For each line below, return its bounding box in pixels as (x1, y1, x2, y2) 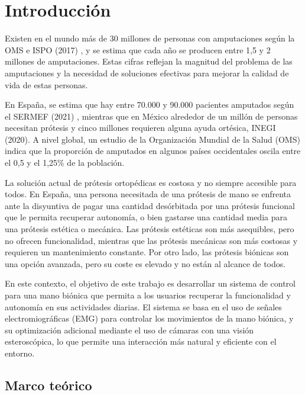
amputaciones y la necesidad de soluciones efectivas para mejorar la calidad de (5, 66, 289, 79)
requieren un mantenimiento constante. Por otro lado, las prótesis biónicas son (5, 246, 289, 258)
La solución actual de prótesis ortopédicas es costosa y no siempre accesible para (5, 176, 297, 188)
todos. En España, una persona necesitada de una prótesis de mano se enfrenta (5, 188, 291, 200)
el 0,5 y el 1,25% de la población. (5, 156, 125, 169)
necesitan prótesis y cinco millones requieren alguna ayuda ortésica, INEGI (5, 121, 276, 134)
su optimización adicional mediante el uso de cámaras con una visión (5, 323, 254, 336)
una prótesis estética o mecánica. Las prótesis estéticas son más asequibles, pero (5, 223, 294, 235)
